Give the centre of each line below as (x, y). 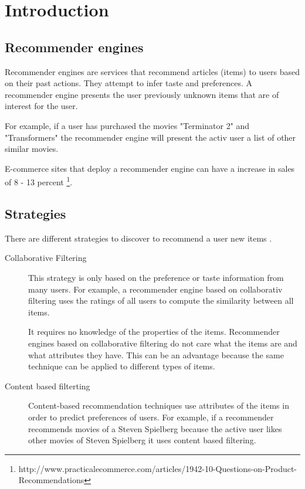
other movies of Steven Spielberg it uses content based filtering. (142, 440)
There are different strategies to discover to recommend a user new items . (138, 238)
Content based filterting (48, 386)
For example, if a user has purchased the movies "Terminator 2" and (127, 125)
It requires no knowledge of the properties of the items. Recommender (154, 332)
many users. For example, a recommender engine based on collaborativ (155, 289)
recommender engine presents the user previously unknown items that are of (142, 94)
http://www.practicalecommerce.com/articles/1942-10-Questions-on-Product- (158, 468)
